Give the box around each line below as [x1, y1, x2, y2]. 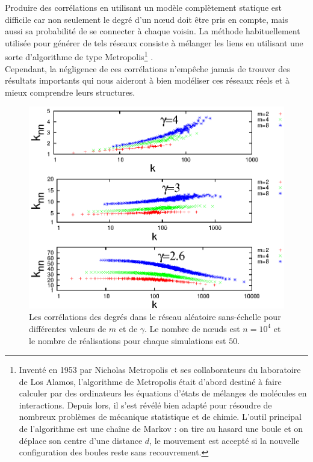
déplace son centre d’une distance [19, 434, 143, 446]
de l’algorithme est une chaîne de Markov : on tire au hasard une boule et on [19, 422, 303, 435]
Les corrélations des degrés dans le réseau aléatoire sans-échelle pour [29, 310, 281, 323]
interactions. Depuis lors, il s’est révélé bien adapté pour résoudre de [19, 398, 272, 411]
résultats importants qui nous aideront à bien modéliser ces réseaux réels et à [5, 74, 290, 87]
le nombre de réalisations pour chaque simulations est [29, 334, 226, 346]
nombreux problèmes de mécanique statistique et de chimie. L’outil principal [19, 410, 302, 423]
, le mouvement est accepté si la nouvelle [149, 434, 300, 446]
